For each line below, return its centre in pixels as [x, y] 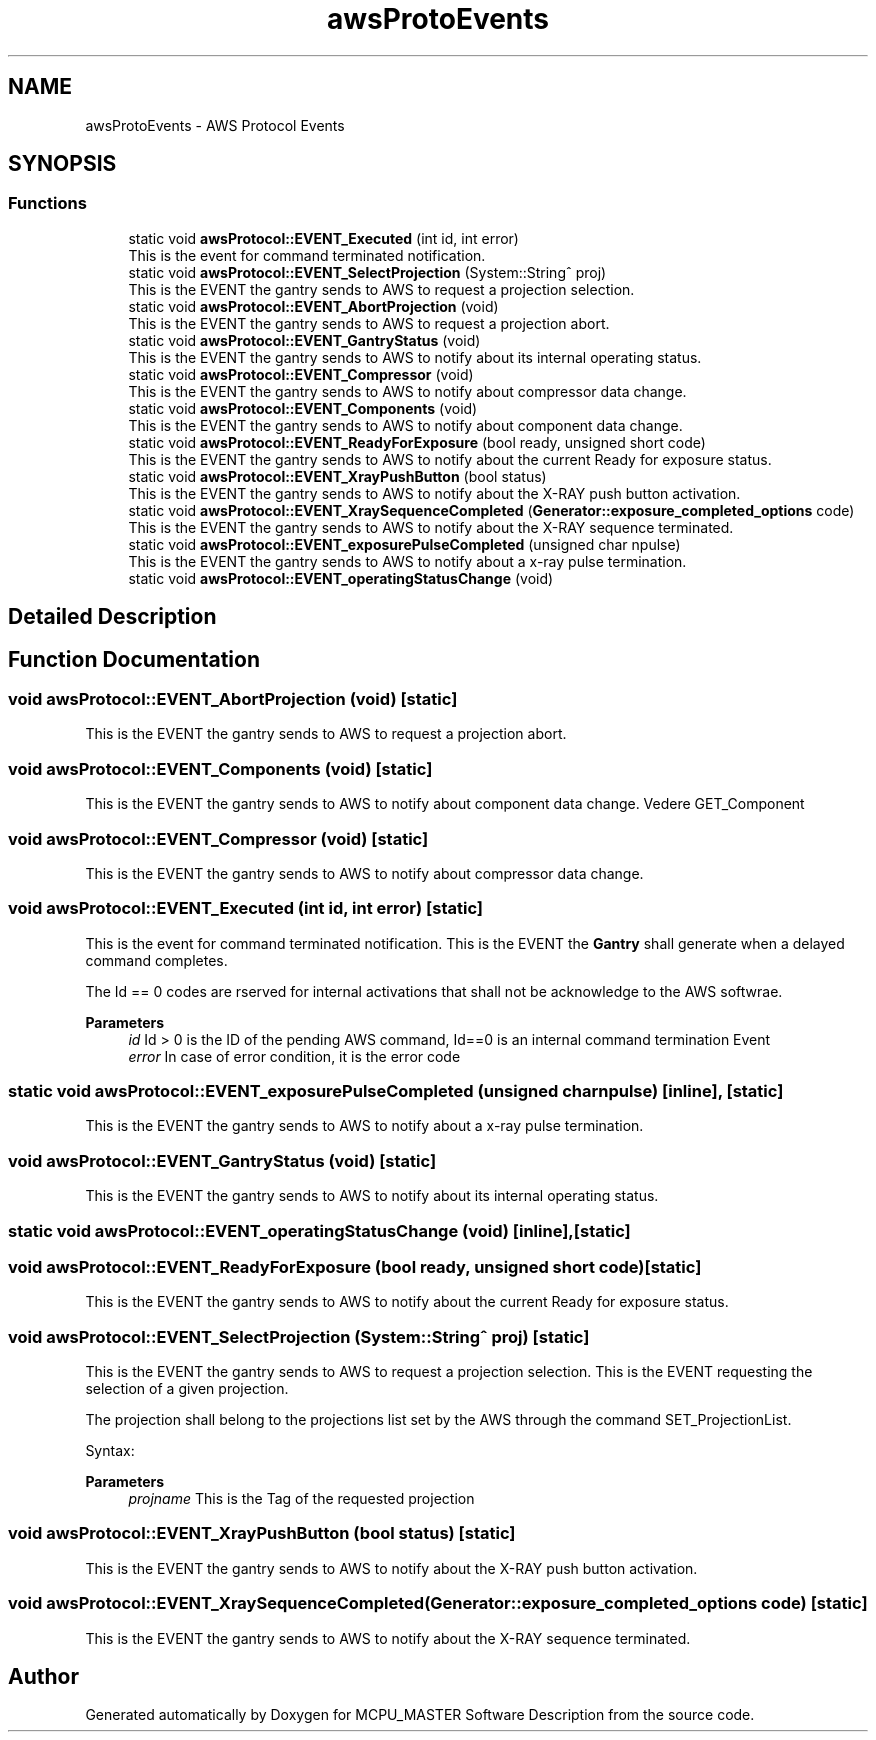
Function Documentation [134, 659]
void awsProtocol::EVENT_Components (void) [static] [220, 768]
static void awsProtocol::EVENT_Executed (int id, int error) [323, 238]
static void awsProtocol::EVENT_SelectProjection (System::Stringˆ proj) [367, 272]
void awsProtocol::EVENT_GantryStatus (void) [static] [222, 1160]
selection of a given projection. [187, 1389]
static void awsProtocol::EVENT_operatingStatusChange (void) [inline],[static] [319, 1230]
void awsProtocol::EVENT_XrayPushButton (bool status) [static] [262, 1533]
